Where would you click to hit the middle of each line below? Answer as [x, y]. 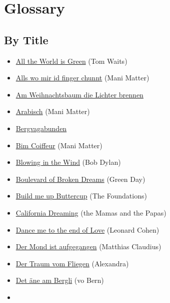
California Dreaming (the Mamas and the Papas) [91, 212]
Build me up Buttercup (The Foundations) [81, 196]
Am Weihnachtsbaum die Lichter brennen [79, 94]
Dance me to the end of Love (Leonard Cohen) [87, 229]
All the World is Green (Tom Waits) [71, 61]
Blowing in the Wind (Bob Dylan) [68, 162]
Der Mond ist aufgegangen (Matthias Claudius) [88, 246]
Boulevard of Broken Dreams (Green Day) [80, 179]
